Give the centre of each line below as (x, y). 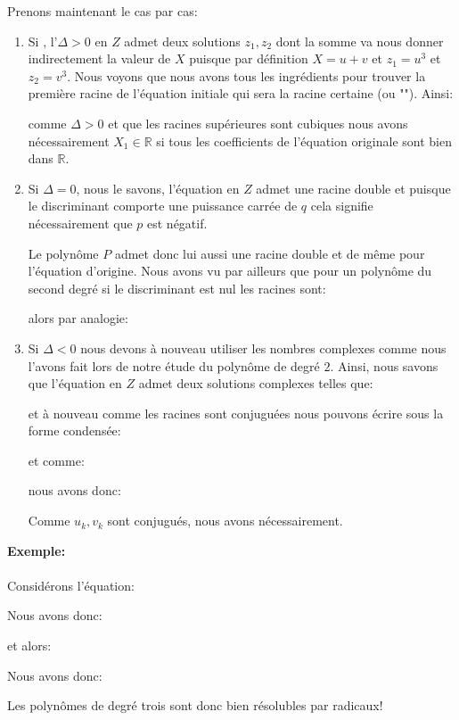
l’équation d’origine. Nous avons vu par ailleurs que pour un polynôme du (230, 271)
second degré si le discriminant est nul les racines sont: (177, 288)
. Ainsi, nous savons (384, 365)
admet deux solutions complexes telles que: (256, 383)
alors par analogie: (78, 318)
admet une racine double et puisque (353, 188)
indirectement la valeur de (99, 58)
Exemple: (37, 550)
